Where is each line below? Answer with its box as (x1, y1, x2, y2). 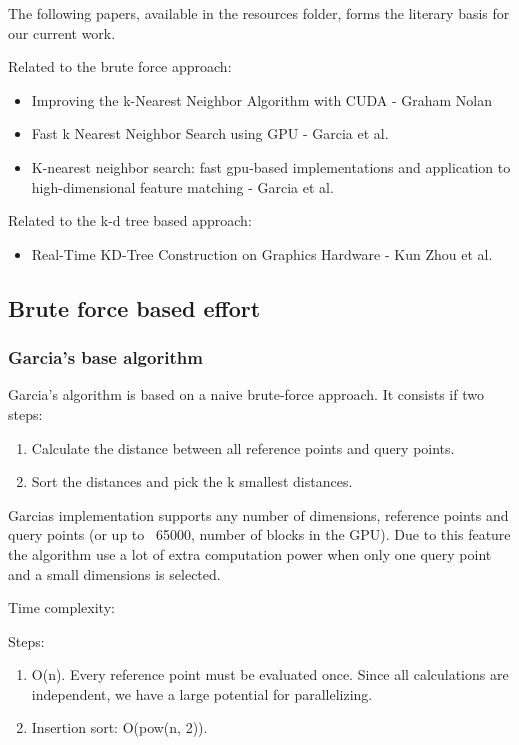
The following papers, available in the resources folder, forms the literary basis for (8, 3, 510, 23)
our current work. (8, 22, 116, 43)
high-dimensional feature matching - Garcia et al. (31, 176, 334, 197)
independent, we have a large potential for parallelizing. (31, 683, 373, 704)
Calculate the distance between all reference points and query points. (31, 437, 455, 458)
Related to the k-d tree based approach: (8, 210, 252, 231)
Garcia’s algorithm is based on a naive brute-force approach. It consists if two (8, 384, 484, 405)
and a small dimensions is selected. (8, 563, 221, 584)
